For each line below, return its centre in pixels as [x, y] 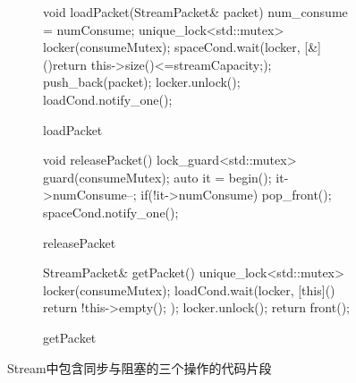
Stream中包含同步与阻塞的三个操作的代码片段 [140, 367]
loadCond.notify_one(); [108, 99]
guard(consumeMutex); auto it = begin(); [157, 177]
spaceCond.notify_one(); [111, 212]
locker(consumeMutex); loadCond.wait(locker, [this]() [189, 289]
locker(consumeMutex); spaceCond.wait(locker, [172, 47]
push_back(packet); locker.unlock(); [142, 82]
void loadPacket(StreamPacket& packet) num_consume [195, 12]
